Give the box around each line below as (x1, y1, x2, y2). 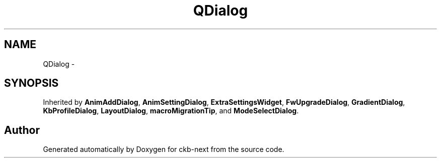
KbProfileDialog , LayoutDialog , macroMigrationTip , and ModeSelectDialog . (43, 106, 299, 115)
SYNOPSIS (4, 77, 59, 90)
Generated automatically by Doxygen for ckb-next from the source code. (43, 145, 284, 154)
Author (4, 123, 40, 136)
